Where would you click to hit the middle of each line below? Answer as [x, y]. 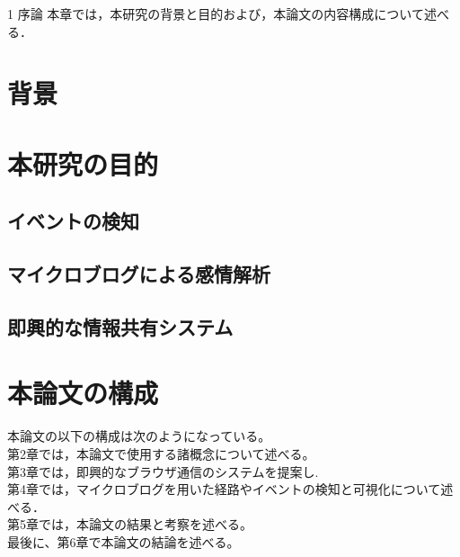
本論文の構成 [83, 393]
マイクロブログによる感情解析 [139, 274]
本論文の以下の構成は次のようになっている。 [139, 436]
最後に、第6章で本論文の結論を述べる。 [124, 541]
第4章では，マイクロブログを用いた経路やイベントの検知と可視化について [224, 489]
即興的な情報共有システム [120, 326]
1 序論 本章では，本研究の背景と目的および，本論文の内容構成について [216, 13]
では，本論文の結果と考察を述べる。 [145, 524]
